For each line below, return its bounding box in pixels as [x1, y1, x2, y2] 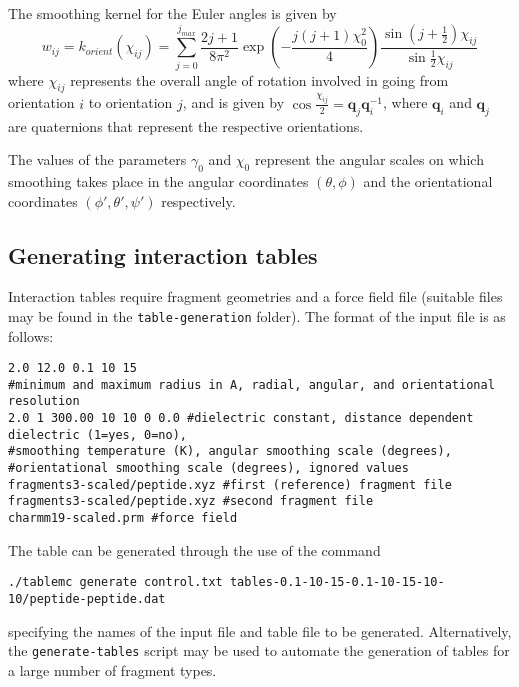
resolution [8, 394, 80, 409]
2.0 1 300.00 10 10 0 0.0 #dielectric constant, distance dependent [8, 411, 474, 426]
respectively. [161, 190, 236, 211]
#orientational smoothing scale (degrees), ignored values [8, 461, 409, 476]
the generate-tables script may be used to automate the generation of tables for [8, 640, 510, 661]
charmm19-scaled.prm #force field [8, 511, 238, 526]
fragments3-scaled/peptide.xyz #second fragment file [8, 494, 374, 509]
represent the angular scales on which [254, 149, 484, 170]
